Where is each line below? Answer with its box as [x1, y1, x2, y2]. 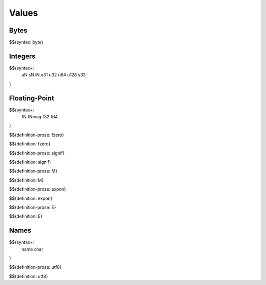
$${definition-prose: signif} [9, 150, 65, 156]
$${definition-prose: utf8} [9, 264, 62, 270]
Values [9, 7, 38, 18]
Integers [9, 52, 36, 60]
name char [21, 246, 43, 252]
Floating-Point [9, 94, 54, 102]
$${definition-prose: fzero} [9, 132, 64, 138]
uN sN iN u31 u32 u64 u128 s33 [21, 72, 86, 78]
